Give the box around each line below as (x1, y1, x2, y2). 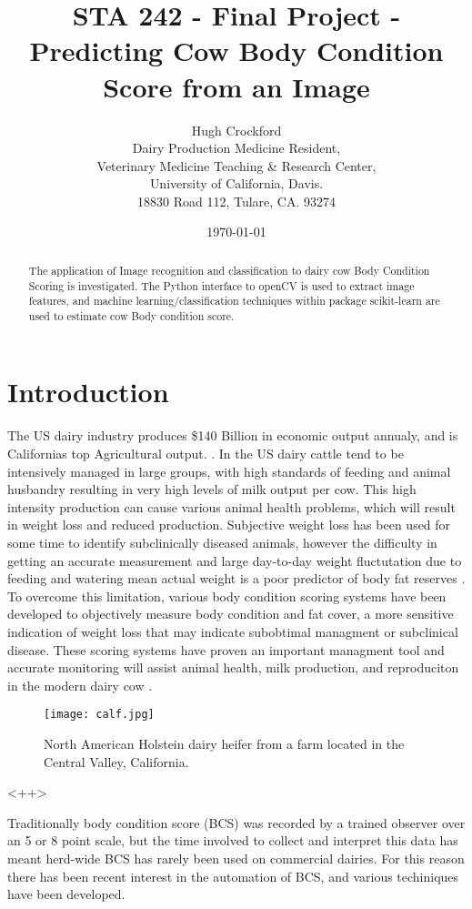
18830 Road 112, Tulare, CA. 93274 (136, 191, 336, 210)
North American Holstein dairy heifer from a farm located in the (44, 733, 405, 752)
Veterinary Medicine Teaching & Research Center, (96, 156, 377, 175)
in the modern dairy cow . (7, 675, 153, 694)
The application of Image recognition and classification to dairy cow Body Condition (28, 262, 430, 278)
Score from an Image (103, 67, 370, 105)
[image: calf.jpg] (44, 708, 155, 722)
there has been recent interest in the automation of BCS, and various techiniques (7, 866, 459, 885)
